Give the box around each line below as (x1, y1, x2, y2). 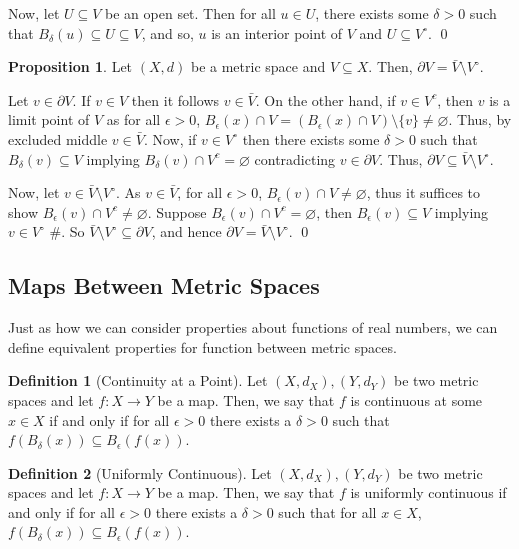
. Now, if (143, 128, 197, 149)
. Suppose (147, 201, 207, 222)
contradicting (254, 148, 336, 169)
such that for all (278, 501, 377, 522)
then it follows (131, 89, 220, 110)
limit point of (8, 109, 90, 130)
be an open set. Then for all (105, 3, 276, 23)
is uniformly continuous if (350, 482, 507, 503)
